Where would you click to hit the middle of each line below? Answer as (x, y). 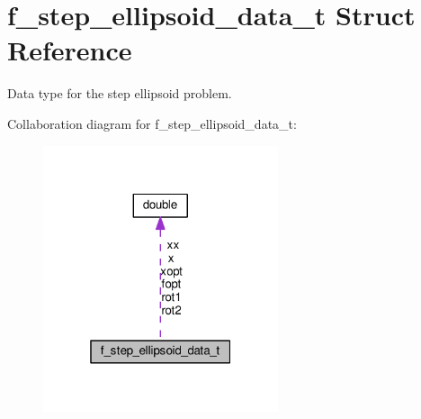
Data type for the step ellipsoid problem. (120, 93)
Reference (70, 50)
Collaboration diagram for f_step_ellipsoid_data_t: (152, 123)
